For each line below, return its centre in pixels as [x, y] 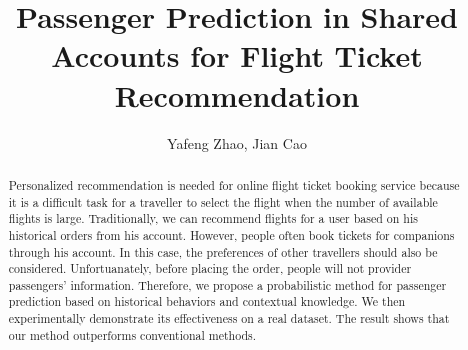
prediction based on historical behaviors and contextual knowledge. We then [207, 301]
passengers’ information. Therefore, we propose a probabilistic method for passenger [227, 284]
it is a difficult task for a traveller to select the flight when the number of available [223, 201]
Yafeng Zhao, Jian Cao [237, 142]
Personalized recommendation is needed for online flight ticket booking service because [234, 184]
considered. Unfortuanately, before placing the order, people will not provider [210, 268]
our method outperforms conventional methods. [132, 334]
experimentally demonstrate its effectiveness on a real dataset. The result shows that [229, 318]
